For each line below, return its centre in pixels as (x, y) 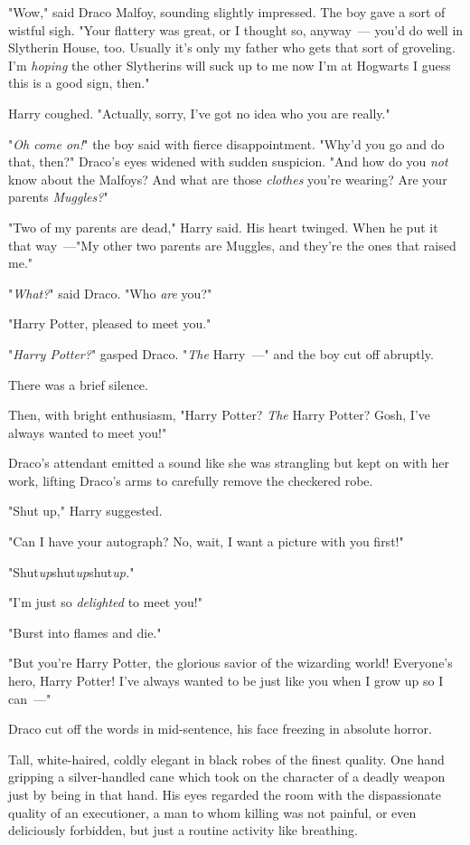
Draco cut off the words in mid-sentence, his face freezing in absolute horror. (220, 729)
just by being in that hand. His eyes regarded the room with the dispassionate (225, 794)
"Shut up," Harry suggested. (85, 511)
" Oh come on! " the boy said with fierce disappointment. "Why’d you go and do (226, 143)
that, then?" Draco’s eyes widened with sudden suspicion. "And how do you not (228, 161)
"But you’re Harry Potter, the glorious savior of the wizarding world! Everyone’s (230, 663)
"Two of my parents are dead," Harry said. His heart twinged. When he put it (223, 227)
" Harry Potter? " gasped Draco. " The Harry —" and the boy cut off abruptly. (221, 353)
